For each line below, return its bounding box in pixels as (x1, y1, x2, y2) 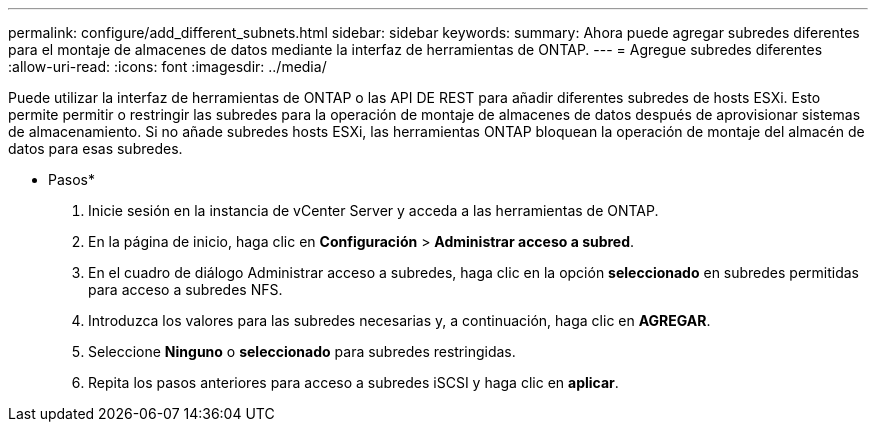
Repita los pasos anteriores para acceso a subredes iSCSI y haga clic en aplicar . (88, 374, 619, 391)
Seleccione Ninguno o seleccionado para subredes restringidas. (88, 343, 516, 360)
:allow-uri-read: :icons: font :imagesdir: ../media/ (8, 58, 327, 75)
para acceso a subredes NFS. (88, 281, 283, 298)
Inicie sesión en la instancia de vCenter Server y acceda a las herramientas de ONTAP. (88, 202, 659, 219)
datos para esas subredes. (8, 140, 183, 157)
